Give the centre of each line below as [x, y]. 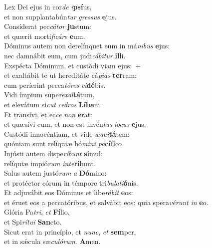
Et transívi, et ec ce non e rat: [48, 114]
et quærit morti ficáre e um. [45, 36]
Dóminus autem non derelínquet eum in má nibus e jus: [87, 46]
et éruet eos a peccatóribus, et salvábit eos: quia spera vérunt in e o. [106, 202]
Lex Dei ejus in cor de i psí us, [48, 6]
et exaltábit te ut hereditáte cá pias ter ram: [70, 75]
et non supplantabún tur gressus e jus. [60, 16]
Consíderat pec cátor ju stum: [48, 26]
